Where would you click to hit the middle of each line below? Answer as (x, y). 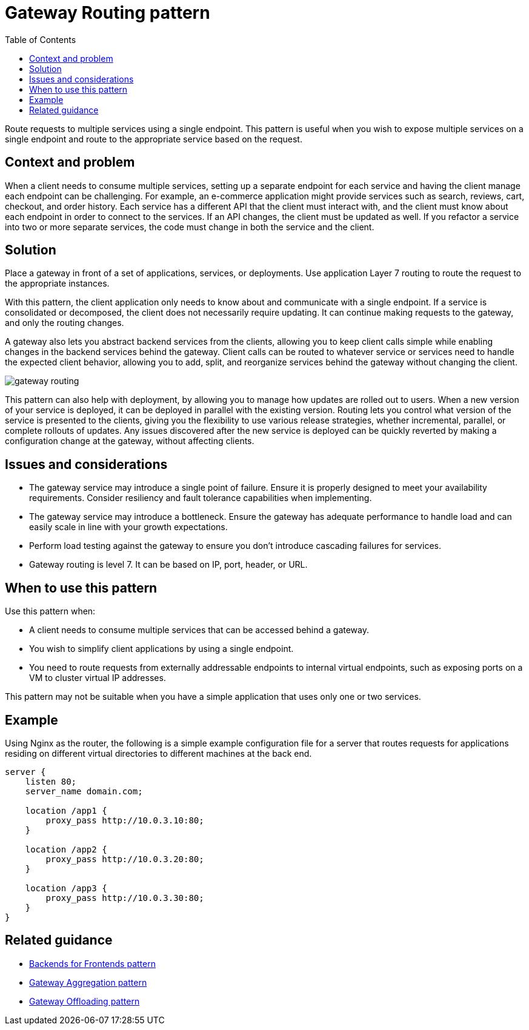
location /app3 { (66, 888)
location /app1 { (66, 810)
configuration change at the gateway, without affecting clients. (130, 441)
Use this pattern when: (50, 611)
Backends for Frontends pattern (92, 963)
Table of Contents (41, 39)
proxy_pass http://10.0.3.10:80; (125, 820)
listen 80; (51, 781)
